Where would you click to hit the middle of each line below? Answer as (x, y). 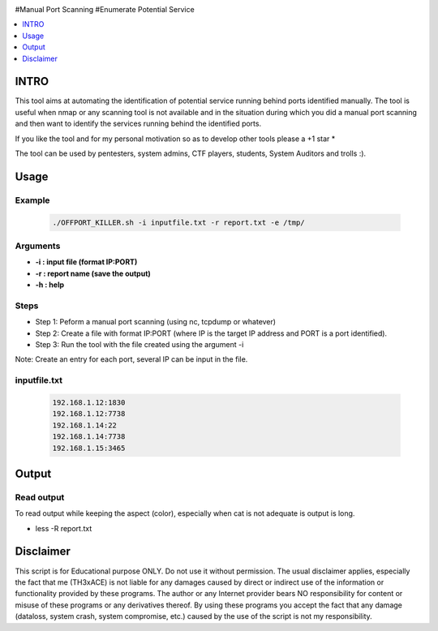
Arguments (38, 246)
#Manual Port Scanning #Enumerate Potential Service (105, 9)
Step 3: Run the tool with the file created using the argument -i (140, 345)
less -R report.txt (64, 528)
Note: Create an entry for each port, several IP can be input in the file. (131, 359)
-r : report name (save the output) (93, 273)
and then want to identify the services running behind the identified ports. (138, 124)
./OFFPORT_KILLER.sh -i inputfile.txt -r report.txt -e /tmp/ (178, 222)
